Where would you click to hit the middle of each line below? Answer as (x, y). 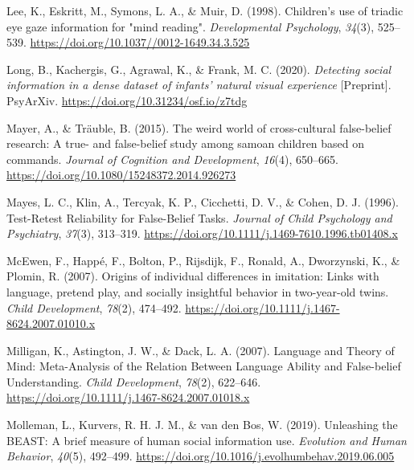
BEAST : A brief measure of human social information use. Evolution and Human (207, 440)
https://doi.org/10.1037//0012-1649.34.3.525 (140, 42)
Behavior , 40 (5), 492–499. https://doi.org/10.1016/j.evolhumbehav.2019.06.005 (201, 456)
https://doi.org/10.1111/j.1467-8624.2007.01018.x (128, 397)
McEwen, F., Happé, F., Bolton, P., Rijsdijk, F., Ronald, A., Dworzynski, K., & (203, 260)
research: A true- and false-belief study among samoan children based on (186, 143)
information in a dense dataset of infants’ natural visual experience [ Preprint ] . (199, 85)
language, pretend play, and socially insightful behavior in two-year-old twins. (198, 291)
